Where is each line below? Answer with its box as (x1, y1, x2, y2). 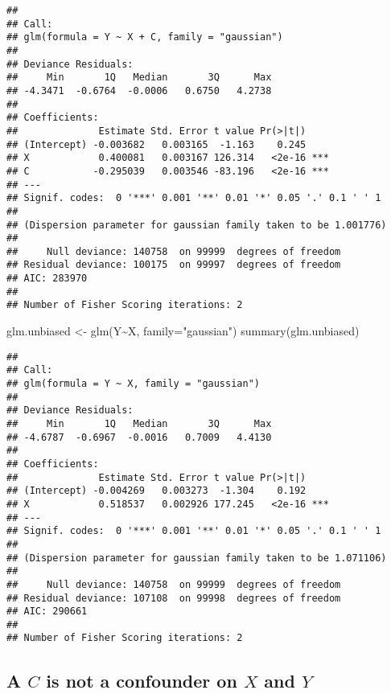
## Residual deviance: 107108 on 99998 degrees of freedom (6, 592, 341, 604)
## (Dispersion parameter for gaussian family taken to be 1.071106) (6, 552, 387, 564)
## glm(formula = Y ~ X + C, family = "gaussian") (6, 31, 283, 43)
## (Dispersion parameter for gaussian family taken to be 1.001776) (6, 219, 387, 231)
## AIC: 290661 (6, 606, 88, 618)
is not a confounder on (46, 667, 237, 692)
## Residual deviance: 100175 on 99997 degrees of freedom (6, 259, 341, 271)
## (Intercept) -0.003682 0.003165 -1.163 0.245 (6, 138, 307, 150)
